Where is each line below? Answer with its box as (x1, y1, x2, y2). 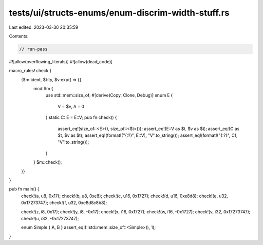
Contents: (9, 33, 29, 39)
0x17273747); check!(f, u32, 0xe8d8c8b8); (21, 200, 107, 206)
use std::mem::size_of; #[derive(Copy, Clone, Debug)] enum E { (45, 93, 173, 98)
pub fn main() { (9, 186, 39, 192)
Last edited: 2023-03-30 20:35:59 (9, 24, 78, 30)
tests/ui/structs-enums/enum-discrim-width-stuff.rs (9, 7, 230, 18)
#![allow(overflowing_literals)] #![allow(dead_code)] (9, 58, 113, 64)
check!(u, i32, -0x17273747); (21, 215, 79, 221)
